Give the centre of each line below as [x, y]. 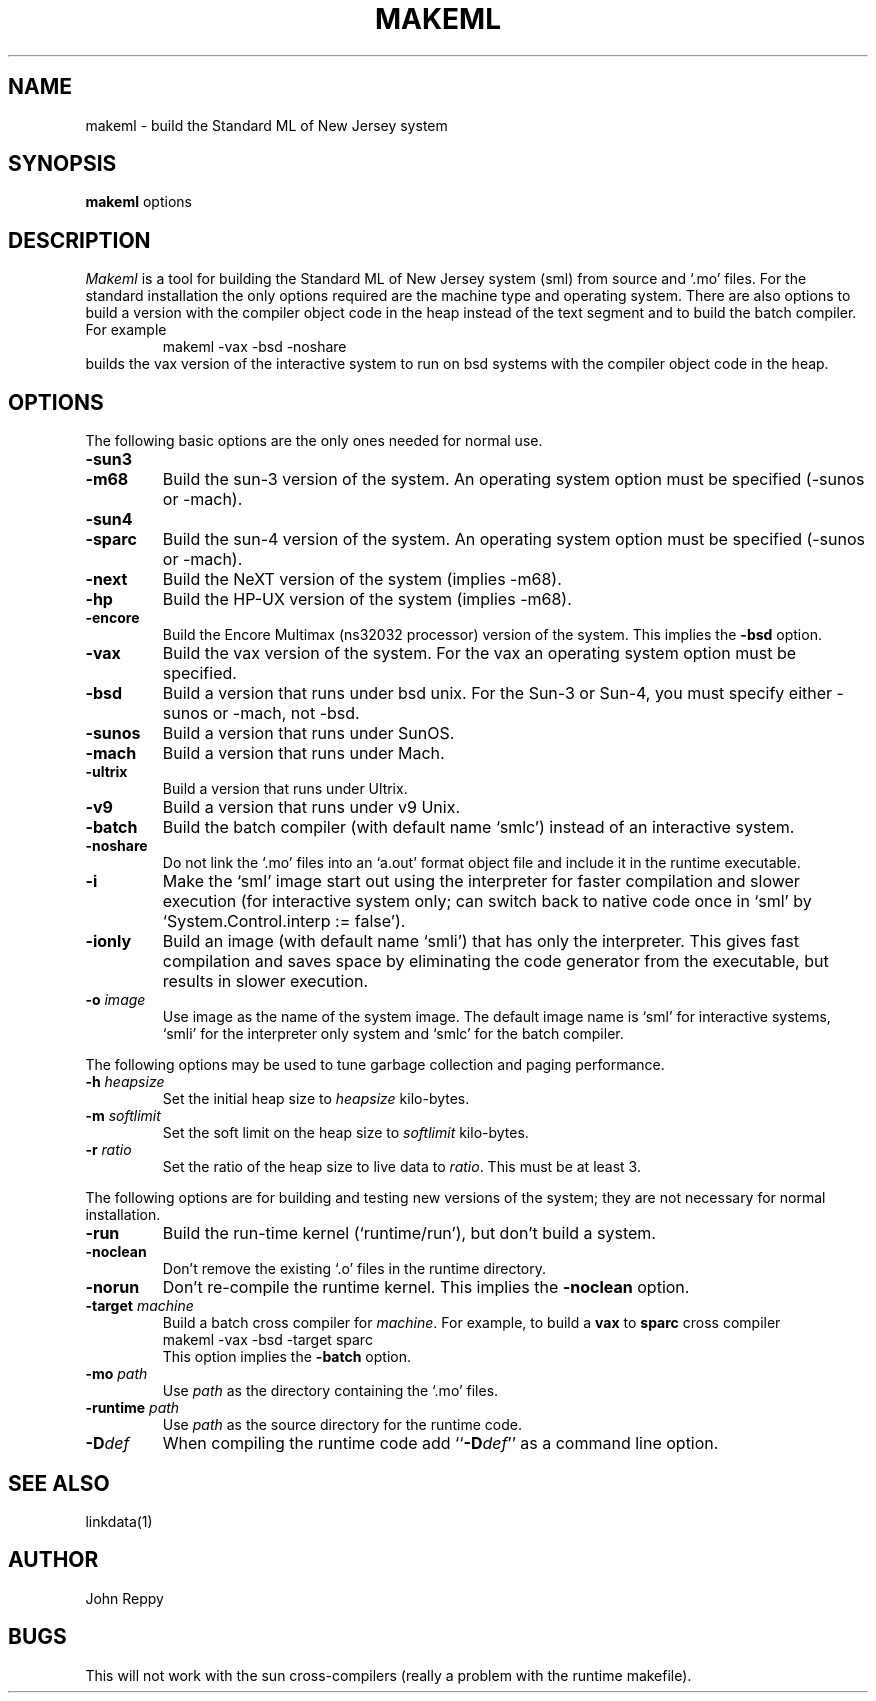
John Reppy [124, 1598]
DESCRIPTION [79, 240]
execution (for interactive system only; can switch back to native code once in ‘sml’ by [487, 901]
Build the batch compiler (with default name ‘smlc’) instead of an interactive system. [478, 827]
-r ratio [108, 1150]
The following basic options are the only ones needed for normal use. [314, 441]
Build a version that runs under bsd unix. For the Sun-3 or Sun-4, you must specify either [497, 693]
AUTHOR [53, 1560]
